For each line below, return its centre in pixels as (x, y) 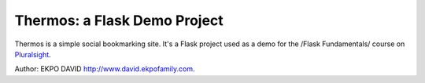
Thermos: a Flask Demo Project (119, 20)
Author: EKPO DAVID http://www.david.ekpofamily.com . (105, 69)
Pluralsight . (33, 54)
